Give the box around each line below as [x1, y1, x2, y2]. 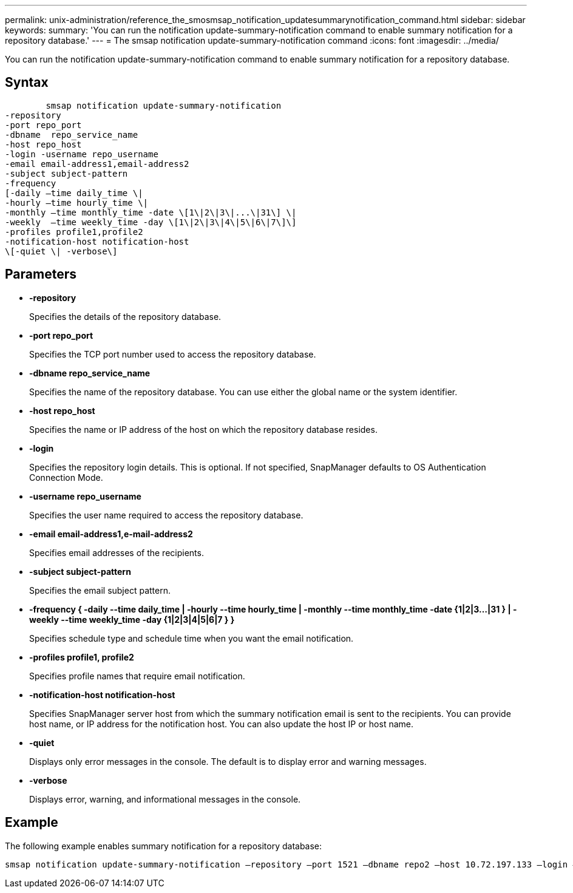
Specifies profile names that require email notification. [29, 670, 245, 681]
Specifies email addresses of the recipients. [29, 547, 204, 558]
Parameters [5, 267, 76, 282]
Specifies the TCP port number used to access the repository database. [29, 348, 316, 359]
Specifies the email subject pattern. [29, 585, 171, 596]
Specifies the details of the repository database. [29, 311, 222, 322]
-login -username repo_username [5, 149, 158, 159]
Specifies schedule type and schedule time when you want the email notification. [29, 633, 354, 643]
